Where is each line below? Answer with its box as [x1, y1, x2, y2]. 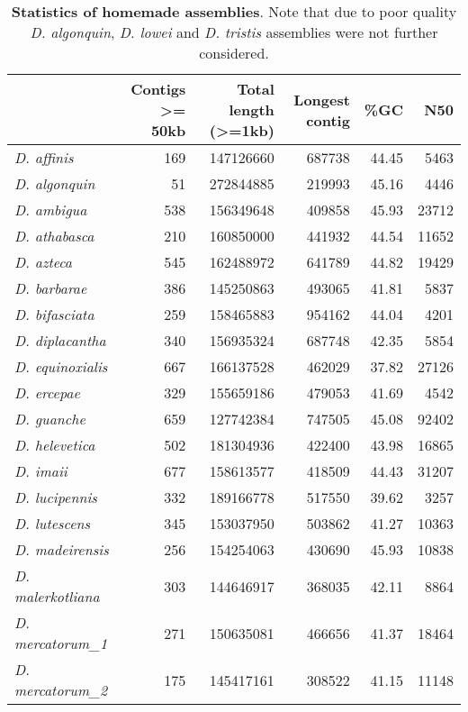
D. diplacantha [14, 330, 106, 351]
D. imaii [14, 461, 67, 481]
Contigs [130, 78, 186, 99]
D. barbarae [14, 278, 87, 298]
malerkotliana [14, 586, 100, 607]
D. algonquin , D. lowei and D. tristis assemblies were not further [30, 22, 438, 42]
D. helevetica [14, 434, 95, 455]
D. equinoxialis [14, 356, 108, 377]
